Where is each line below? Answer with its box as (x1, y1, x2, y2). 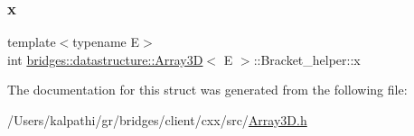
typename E (72, 32, 140, 51)
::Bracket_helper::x (253, 50, 361, 68)
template (7, 32, 56, 51)
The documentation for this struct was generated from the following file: (7, 80, 408, 99)
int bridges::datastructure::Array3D (7, 50, 203, 68)
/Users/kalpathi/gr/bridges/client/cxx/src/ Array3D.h (7, 111, 307, 129)
